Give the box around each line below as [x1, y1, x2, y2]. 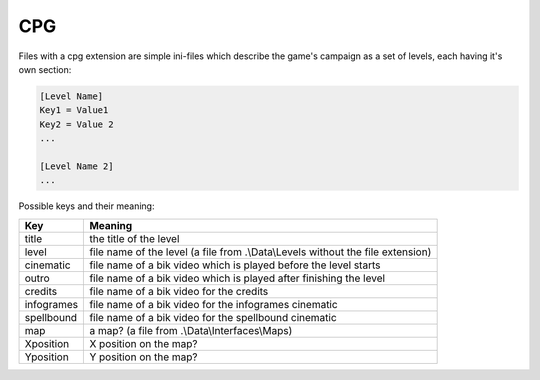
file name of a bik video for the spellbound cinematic [89, 310, 337, 324]
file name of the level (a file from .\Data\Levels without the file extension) [89, 245, 432, 259]
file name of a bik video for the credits [89, 284, 269, 298]
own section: [18, 63, 72, 75]
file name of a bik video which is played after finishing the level [89, 271, 385, 285]
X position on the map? [89, 336, 199, 350]
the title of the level [89, 231, 180, 245]
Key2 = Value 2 [39, 118, 114, 130]
